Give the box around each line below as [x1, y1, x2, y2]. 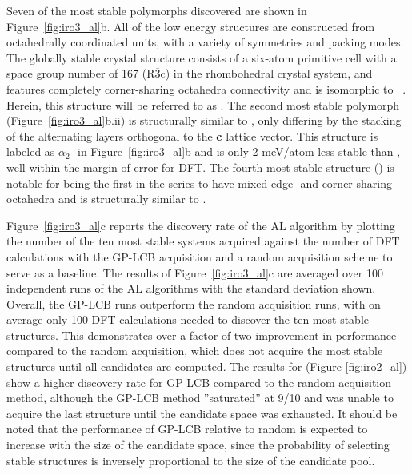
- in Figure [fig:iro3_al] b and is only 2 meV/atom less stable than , [70, 143, 401, 160]
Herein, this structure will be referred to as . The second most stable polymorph [6, 96, 400, 113]
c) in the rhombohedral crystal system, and [160, 65, 373, 82]
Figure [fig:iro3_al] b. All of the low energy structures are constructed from [6, 18, 375, 34]
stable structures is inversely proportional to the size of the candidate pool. [6, 452, 375, 468]
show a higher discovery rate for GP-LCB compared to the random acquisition [6, 373, 392, 390]
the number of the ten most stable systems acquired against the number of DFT [6, 233, 400, 249]
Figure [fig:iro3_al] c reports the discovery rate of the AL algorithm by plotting [6, 217, 395, 233]
